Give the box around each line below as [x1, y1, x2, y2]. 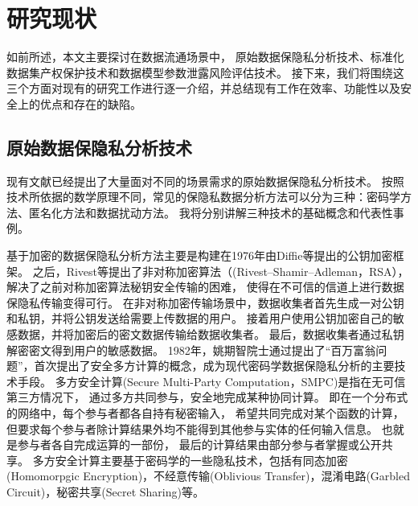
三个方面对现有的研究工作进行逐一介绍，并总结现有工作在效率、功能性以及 [6, 80, 400, 97]
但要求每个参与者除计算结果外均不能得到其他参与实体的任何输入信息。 [6, 420, 378, 437]
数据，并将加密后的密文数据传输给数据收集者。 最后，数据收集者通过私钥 [17, 326, 404, 343]
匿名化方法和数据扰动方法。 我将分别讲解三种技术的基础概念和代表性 [28, 204, 393, 220]
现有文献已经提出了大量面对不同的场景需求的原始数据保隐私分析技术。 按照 [6, 172, 404, 189]
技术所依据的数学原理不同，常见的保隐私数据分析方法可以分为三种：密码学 [6, 188, 400, 205]
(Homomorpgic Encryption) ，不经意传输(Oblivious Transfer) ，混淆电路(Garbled [6, 467, 411, 484]
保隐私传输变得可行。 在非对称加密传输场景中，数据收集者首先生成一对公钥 [6, 294, 404, 311]
